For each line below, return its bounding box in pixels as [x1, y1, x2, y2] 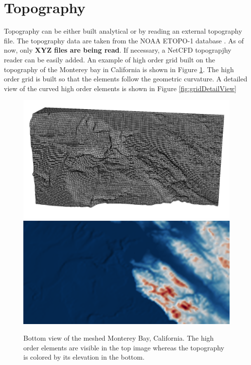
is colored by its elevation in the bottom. [23, 352, 145, 362]
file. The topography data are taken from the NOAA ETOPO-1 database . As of [4, 35, 244, 45]
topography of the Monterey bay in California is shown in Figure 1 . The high [4, 64, 234, 74]
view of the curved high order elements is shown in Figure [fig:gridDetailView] [4, 83, 236, 93]
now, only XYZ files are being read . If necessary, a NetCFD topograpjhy [4, 45, 232, 55]
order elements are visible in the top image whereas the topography [23, 342, 225, 352]
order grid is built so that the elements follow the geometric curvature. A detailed [4, 74, 248, 84]
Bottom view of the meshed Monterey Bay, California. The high [23, 332, 214, 343]
